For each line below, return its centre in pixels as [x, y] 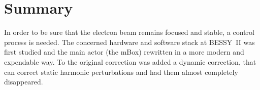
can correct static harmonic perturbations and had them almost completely [121, 72]
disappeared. [24, 82]
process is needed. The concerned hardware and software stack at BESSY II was [129, 42]
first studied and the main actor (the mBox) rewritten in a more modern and [124, 52]
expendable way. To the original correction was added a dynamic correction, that [130, 61]
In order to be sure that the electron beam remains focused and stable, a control [129, 32]
